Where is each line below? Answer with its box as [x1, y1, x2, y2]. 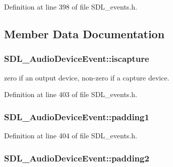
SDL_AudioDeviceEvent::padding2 [4, 151, 149, 164]
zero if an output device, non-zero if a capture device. [4, 72, 169, 82]
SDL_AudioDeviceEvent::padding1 [4, 110, 149, 123]
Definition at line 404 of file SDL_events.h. [4, 130, 137, 140]
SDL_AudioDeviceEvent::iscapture [4, 52, 149, 65]
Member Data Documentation [4, 26, 165, 41]
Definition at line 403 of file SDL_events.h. [4, 89, 137, 100]
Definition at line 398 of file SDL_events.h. [4, 2, 137, 12]
